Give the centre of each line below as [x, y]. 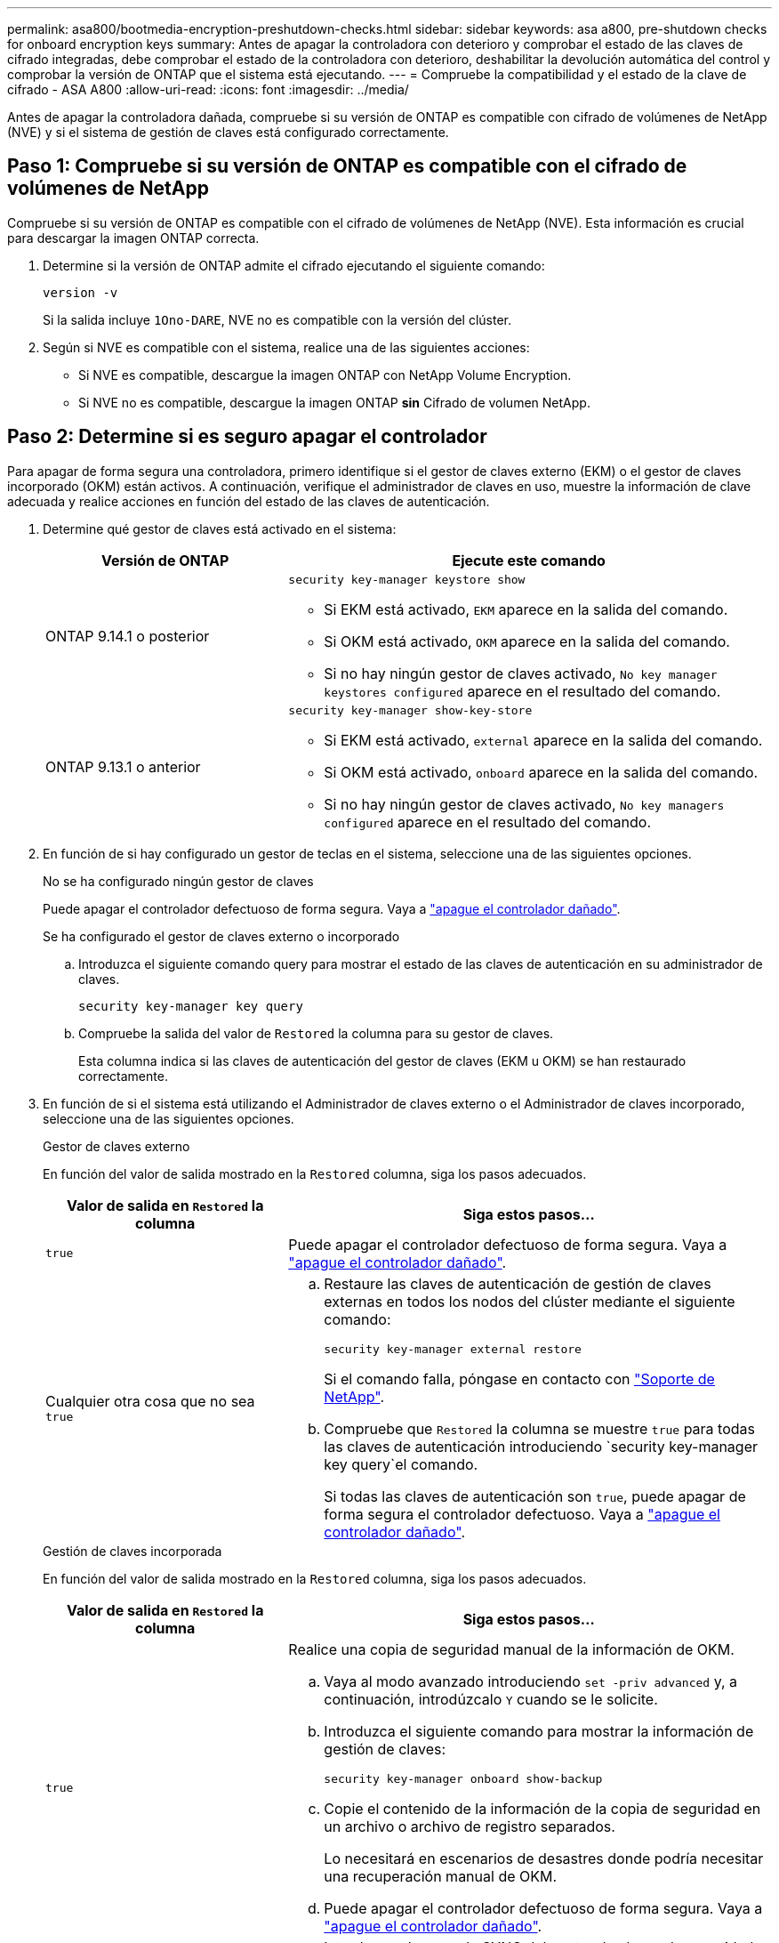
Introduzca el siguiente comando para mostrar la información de [539, 1731]
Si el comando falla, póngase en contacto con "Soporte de [519, 1379]
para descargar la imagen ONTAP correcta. [133, 238]
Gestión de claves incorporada [133, 1551]
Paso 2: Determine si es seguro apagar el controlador [247, 437]
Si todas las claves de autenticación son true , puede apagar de [535, 1496]
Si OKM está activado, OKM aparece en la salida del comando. [527, 641]
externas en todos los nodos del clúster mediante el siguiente [530, 1301]
